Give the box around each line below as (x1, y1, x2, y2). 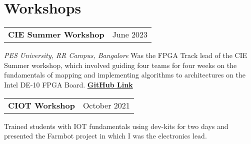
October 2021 (82, 99, 130, 111)
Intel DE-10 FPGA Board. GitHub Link (4, 79, 133, 89)
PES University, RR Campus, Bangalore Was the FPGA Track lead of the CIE (4, 50, 247, 60)
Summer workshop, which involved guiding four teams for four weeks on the (4, 59, 237, 70)
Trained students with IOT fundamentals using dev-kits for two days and (4, 120, 228, 131)
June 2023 (112, 28, 148, 40)
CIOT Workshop (8, 99, 75, 111)
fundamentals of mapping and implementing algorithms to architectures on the (4, 69, 245, 80)
